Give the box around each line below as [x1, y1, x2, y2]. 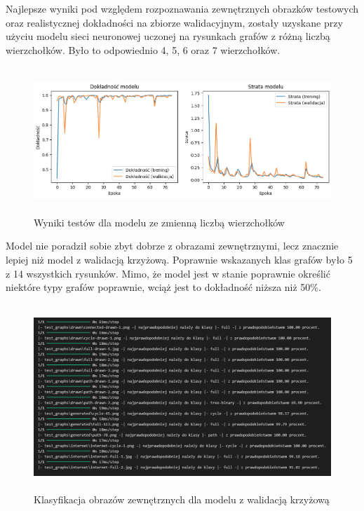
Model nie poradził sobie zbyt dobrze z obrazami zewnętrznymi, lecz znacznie [6, 238, 339, 253]
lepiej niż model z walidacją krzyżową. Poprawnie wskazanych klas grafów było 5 [6, 252, 353, 267]
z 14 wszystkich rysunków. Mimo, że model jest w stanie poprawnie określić [6, 266, 330, 280]
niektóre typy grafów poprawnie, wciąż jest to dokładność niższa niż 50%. [6, 280, 321, 294]
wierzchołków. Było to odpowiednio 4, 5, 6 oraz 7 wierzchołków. [6, 42, 281, 57]
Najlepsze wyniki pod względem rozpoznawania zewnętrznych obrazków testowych [6, 1, 359, 15]
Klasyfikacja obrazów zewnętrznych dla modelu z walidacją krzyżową [34, 491, 330, 506]
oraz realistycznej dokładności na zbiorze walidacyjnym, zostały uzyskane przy [6, 15, 343, 29]
